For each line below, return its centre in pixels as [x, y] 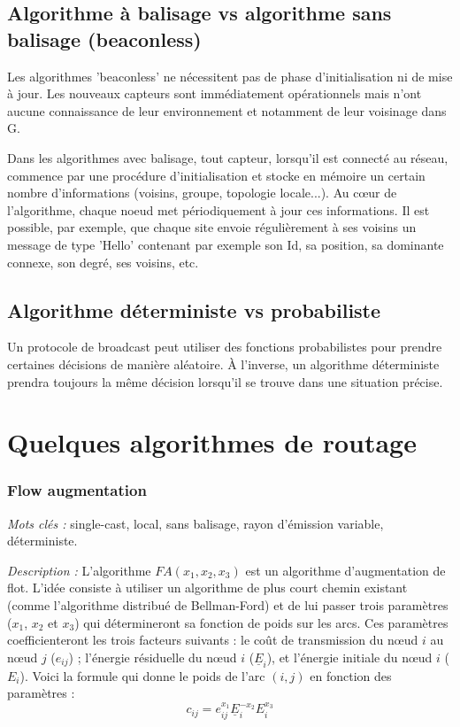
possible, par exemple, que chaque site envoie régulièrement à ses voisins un [212, 227]
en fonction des [351, 675]
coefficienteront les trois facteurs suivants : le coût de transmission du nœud [213, 640]
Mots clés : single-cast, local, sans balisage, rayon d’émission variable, [195, 523]
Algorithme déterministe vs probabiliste [194, 309]
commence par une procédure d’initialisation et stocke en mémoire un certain [216, 175]
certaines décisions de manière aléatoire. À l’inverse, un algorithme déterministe [223, 363]
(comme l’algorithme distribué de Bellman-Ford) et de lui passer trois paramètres [228, 605]
